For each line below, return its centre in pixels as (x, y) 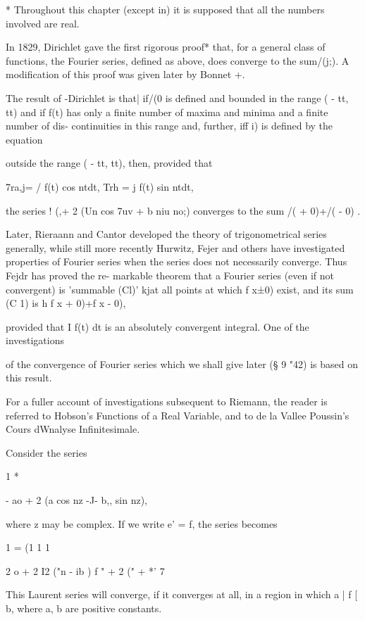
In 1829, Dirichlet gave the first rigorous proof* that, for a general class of (166, 47)
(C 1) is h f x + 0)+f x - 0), (66, 303)
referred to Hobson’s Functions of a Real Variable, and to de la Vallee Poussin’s (178, 415)
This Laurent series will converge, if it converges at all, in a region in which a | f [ (182, 594)
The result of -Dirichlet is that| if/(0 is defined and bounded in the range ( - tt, (177, 97)
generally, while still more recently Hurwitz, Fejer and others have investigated (175, 247)
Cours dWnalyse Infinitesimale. (73, 429)
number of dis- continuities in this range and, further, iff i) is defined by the (169, 126)
